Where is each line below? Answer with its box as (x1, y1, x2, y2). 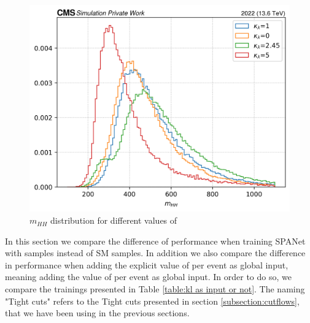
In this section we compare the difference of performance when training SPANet (5, 234, 306, 247)
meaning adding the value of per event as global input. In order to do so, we (5, 270, 292, 283)
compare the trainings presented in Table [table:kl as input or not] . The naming (5, 283, 305, 295)
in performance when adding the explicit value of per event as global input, (5, 258, 289, 271)
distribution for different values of (50, 214, 177, 227)
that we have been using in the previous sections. (5, 306, 190, 319)
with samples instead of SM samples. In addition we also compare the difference (5, 246, 306, 259)
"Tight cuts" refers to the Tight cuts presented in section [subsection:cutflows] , (5, 294, 300, 307)
